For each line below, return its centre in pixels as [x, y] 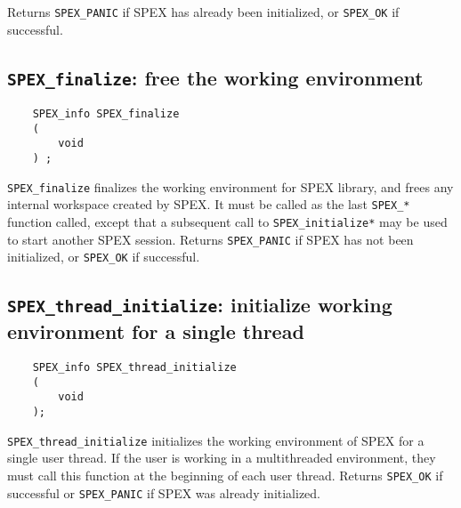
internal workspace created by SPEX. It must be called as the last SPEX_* [209, 204]
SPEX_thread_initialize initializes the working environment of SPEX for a [216, 440]
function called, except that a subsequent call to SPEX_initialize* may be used [227, 221]
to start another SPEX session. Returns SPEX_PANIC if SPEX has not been [210, 239]
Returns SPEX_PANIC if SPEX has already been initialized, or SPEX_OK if [203, 12]
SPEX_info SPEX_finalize [106, 114]
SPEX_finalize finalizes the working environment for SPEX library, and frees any [230, 186]
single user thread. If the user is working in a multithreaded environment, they [222, 458]
